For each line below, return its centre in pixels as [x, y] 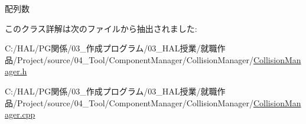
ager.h [16, 71]
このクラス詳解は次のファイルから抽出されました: [101, 28]
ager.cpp [20, 114]
